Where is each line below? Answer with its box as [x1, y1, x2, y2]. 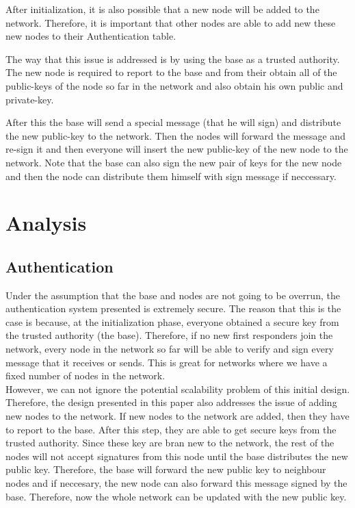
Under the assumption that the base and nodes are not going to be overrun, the [5, 288, 340, 302]
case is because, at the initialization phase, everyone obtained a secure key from [5, 314, 339, 329]
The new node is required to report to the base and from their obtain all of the [5, 65, 337, 79]
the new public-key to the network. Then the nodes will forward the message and [5, 128, 345, 142]
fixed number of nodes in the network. [5, 368, 166, 383]
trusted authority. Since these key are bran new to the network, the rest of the [5, 435, 334, 450]
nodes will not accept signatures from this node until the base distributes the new [5, 448, 348, 463]
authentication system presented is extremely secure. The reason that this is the [5, 301, 341, 316]
